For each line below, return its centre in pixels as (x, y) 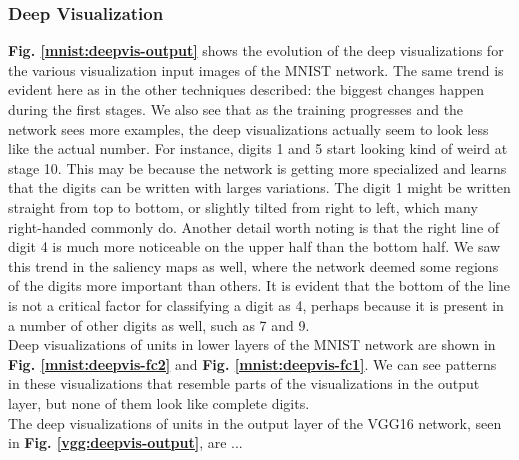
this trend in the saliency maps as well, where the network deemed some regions (253, 265)
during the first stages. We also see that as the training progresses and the (236, 109)
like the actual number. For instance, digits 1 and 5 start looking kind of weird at (258, 148)
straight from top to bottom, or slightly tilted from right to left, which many (243, 206)
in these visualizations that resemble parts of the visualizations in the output (244, 383)
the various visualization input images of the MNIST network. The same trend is (256, 69)
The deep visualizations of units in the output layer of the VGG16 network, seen (255, 422)
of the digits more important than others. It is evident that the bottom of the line (259, 285)
